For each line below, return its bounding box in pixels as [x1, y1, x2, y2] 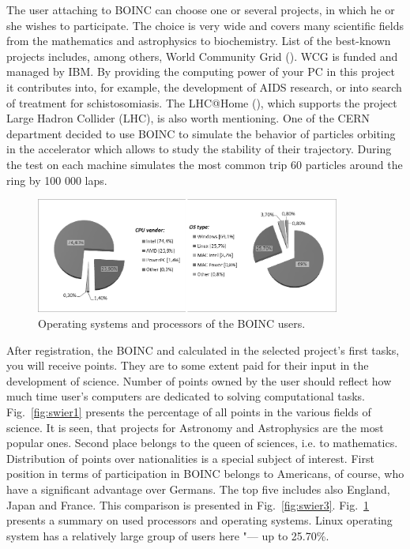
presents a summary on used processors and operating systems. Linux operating [6, 512, 393, 528]
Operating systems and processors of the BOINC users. [38, 315, 306, 332]
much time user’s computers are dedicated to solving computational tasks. [6, 388, 365, 404]
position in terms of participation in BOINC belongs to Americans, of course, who [6, 465, 404, 482]
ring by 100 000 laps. [6, 171, 107, 188]
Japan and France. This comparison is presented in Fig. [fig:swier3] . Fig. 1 [6, 496, 370, 513]
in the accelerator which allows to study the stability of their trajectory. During [6, 141, 392, 157]
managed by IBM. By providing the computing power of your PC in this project [6, 63, 396, 80]
